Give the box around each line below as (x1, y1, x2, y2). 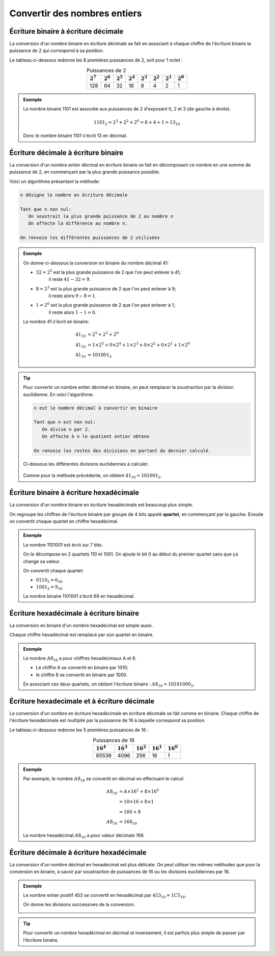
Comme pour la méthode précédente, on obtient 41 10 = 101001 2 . (23, 472, 162, 480)
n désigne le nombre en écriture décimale (20, 192, 128, 198)
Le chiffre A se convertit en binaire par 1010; (36, 665, 128, 671)
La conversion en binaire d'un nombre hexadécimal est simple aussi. (9, 622, 153, 628)
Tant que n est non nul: (34, 419, 96, 425)
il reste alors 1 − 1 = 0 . (48, 309, 97, 315)
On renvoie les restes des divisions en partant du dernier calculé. (34, 447, 211, 454)
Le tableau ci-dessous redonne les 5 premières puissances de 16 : (9, 727, 149, 733)
